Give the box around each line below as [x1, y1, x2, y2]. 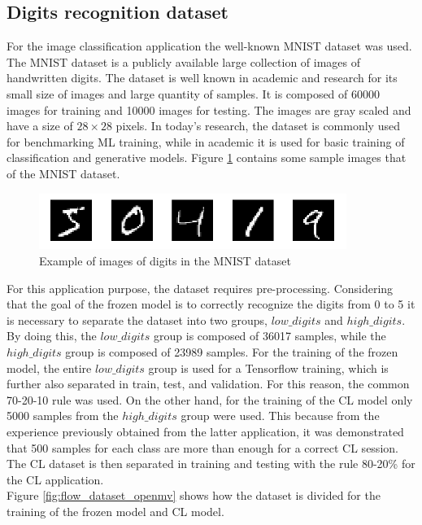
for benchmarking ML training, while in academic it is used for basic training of [7, 133, 405, 150]
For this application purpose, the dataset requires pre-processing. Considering [7, 279, 394, 296]
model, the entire [7, 359, 92, 376]
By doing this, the [7, 327, 97, 344]
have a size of [7, 117, 73, 134]
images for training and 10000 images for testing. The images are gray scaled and [7, 101, 411, 118]
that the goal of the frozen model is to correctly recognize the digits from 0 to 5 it [7, 295, 415, 313]
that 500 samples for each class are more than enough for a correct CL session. [7, 439, 398, 456]
